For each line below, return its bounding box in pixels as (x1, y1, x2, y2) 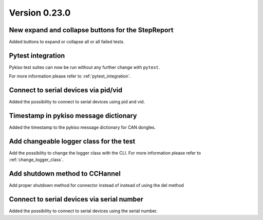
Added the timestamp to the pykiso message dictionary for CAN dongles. (9, 124, 156, 130)
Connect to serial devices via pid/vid (9, 86, 123, 95)
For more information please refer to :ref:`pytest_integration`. (9, 73, 131, 79)
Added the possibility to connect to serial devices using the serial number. (9, 208, 158, 214)
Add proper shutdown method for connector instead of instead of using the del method (9, 182, 184, 188)
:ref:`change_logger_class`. (9, 157, 64, 163)
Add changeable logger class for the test (9, 137, 135, 145)
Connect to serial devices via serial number (9, 195, 144, 203)
